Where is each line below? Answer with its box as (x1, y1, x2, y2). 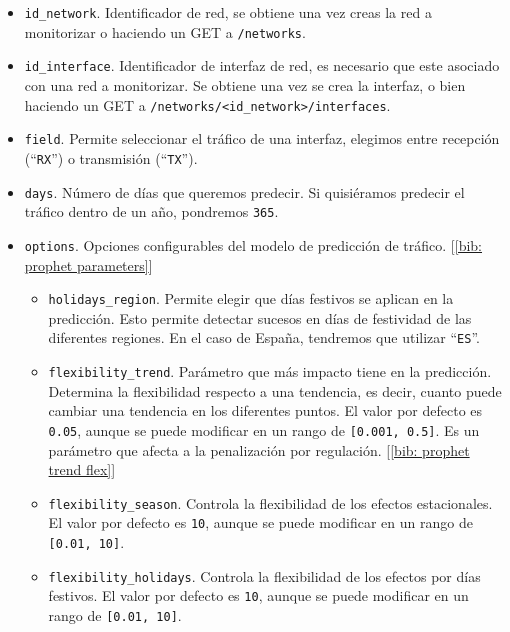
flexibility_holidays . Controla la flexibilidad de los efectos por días (48, 565, 481, 586)
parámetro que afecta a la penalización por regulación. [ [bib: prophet (48, 439, 470, 460)
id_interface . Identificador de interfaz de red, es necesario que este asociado (24, 55, 500, 76)
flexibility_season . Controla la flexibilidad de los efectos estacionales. (48, 492, 493, 513)
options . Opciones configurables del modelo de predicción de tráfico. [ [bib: (24, 234, 483, 255)
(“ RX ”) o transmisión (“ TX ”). (24, 147, 198, 168)
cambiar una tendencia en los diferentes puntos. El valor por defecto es (48, 400, 483, 421)
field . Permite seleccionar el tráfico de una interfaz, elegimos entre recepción (24, 128, 500, 149)
